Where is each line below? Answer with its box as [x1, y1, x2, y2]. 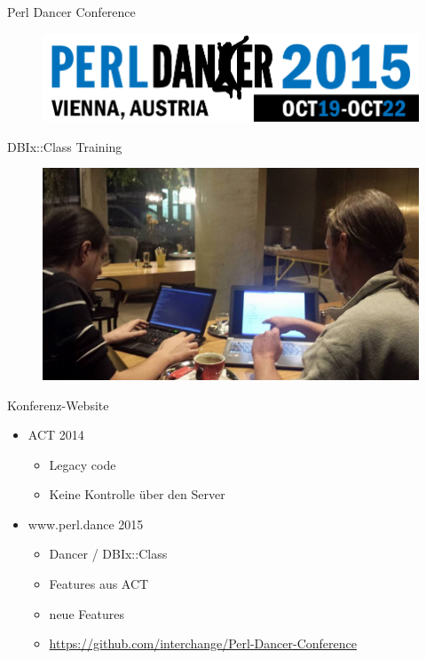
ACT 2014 [28, 425, 84, 444]
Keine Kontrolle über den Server [49, 485, 225, 504]
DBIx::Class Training [7, 137, 122, 155]
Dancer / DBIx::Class [49, 544, 168, 563]
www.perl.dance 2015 [28, 514, 144, 533]
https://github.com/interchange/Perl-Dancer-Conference [49, 634, 357, 653]
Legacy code [49, 455, 116, 473]
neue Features [49, 604, 124, 623]
